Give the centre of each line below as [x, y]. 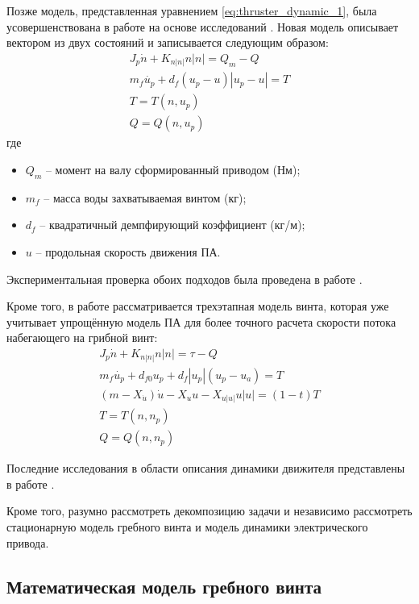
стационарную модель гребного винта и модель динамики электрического [187, 526]
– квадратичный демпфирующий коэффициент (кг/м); [172, 225]
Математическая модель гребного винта [164, 586]
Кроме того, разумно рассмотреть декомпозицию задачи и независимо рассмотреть [209, 511]
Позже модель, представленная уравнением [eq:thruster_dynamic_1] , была [192, 10]
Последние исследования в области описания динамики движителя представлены [206, 468]
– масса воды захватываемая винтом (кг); [145, 197]
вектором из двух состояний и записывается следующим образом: [168, 42]
